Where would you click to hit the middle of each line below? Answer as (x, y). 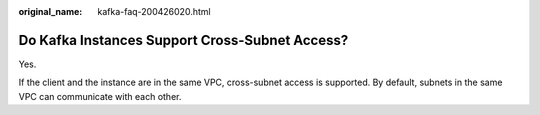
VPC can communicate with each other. (100, 96)
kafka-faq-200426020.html (154, 11)
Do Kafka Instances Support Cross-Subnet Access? (183, 40)
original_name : (50, 11)
